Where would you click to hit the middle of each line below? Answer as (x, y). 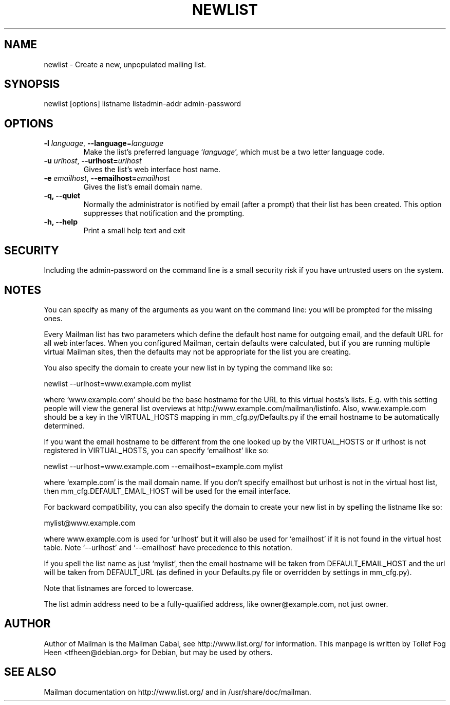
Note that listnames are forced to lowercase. (119, 588)
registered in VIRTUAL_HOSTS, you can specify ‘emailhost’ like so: (156, 450)
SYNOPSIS (32, 84)
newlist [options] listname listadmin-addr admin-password (143, 104)
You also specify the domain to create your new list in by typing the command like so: (188, 367)
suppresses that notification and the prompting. (164, 213)
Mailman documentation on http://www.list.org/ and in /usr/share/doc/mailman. (177, 692)
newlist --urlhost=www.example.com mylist (118, 383)
